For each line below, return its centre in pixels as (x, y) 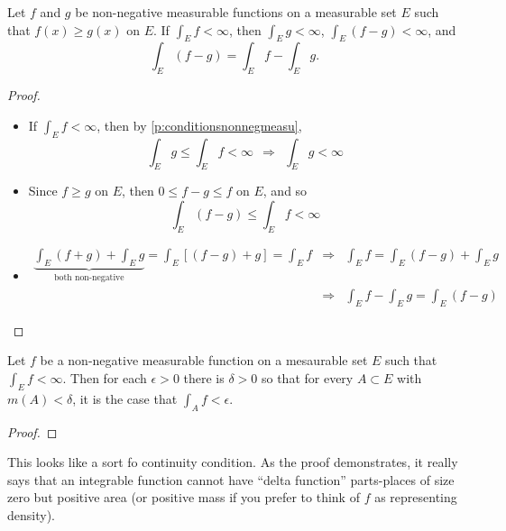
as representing (416, 497)
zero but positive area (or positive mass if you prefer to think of (184, 497)
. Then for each (105, 378)
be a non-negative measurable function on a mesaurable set (204, 360)
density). (31, 515)
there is (204, 378)
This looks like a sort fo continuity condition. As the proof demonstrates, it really (233, 462)
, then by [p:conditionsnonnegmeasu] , (199, 125)
